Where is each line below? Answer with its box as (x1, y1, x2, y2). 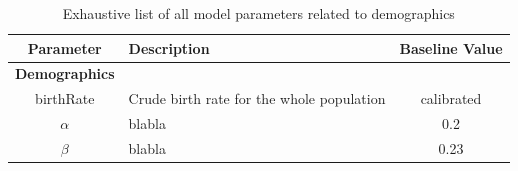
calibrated (420, 88, 482, 109)
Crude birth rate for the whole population (128, 88, 386, 109)
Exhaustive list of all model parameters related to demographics (62, 3, 455, 23)
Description (128, 37, 210, 58)
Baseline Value (399, 37, 503, 58)
